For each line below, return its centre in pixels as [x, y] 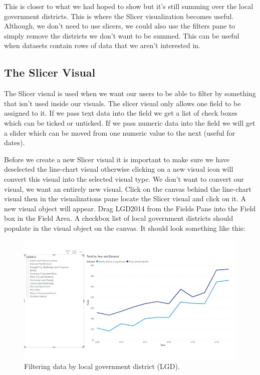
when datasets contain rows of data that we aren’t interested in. [102, 45]
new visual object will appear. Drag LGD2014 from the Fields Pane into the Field [130, 208]
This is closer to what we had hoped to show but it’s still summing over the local [129, 6]
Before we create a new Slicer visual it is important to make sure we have [117, 159]
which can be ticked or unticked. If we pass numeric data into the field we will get [130, 122]
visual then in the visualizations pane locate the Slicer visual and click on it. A [125, 199]
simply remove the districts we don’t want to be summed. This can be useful [122, 35]
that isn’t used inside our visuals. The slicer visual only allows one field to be [122, 103]
